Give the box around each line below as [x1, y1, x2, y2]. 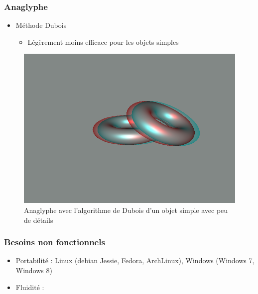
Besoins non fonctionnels [4, 236, 105, 248]
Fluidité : [15, 282, 44, 292]
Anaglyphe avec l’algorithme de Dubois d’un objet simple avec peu [24, 204, 228, 215]
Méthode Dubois [15, 20, 67, 30]
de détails [24, 214, 53, 225]
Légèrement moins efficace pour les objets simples [27, 36, 179, 47]
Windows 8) [15, 265, 52, 275]
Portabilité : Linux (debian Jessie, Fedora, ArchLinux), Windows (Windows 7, [15, 255, 255, 266]
